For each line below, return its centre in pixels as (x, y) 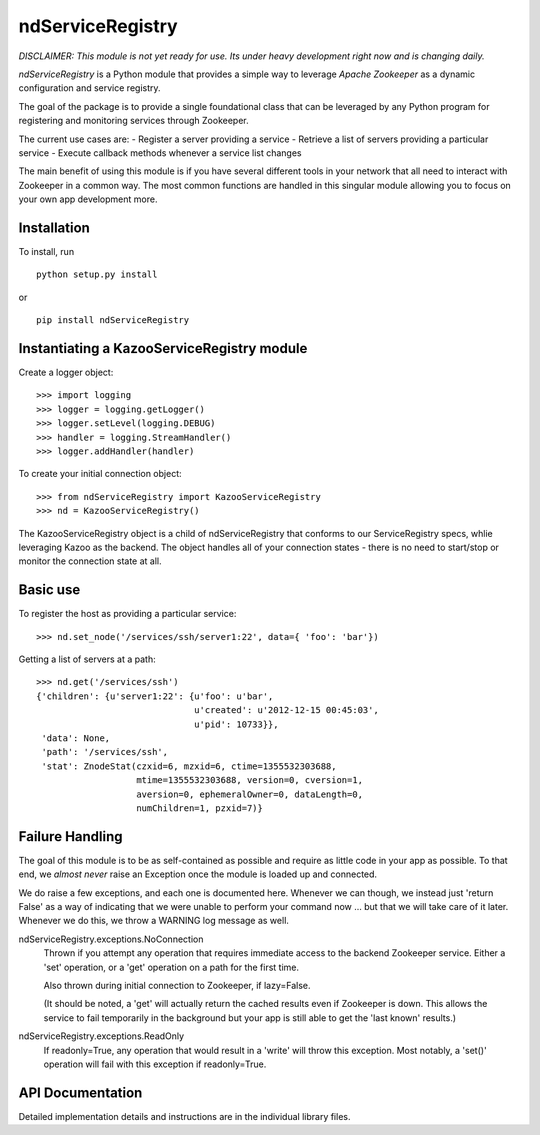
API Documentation (80, 1092)
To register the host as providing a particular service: (127, 614)
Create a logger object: (66, 372)
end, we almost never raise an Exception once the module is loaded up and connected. (198, 874)
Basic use (49, 590)
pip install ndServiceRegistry (113, 320)
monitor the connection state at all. (90, 561)
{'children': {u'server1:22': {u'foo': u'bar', (155, 696)
